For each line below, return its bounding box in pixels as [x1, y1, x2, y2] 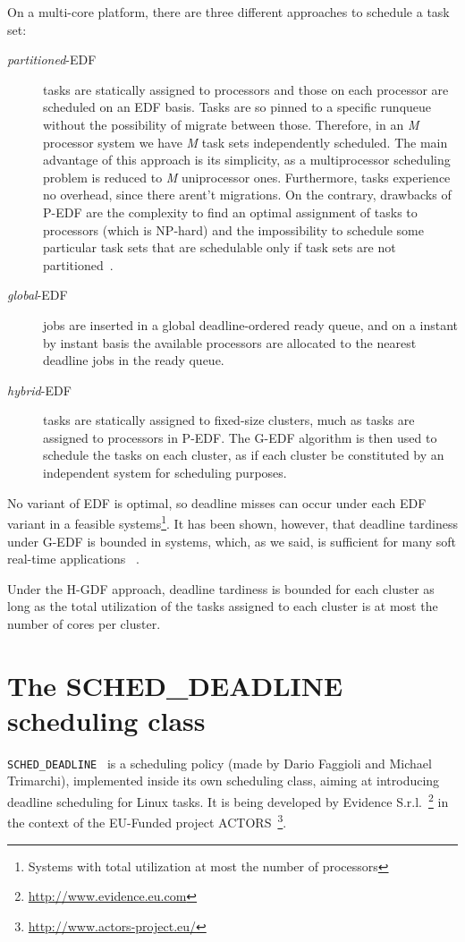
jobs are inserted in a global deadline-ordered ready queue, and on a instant [43, 315, 459, 334]
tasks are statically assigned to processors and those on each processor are [43, 80, 449, 98]
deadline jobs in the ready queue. [43, 351, 224, 369]
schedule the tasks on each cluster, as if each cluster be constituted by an [43, 446, 444, 464]
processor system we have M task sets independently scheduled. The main [43, 132, 448, 151]
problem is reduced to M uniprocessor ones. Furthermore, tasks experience [43, 167, 451, 186]
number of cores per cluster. [7, 614, 161, 632]
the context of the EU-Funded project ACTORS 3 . [7, 810, 287, 831]
